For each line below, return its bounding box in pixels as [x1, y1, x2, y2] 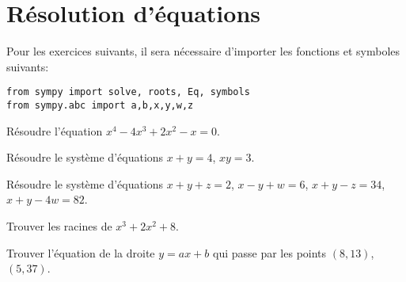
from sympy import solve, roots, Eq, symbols [6, 86, 250, 98]
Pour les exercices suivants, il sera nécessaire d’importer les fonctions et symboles [6, 43, 400, 59]
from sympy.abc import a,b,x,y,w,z [6, 99, 194, 111]
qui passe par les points [213, 244, 327, 261]
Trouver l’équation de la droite [6, 244, 155, 261]
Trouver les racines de [6, 218, 112, 234]
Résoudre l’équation [6, 122, 103, 139]
